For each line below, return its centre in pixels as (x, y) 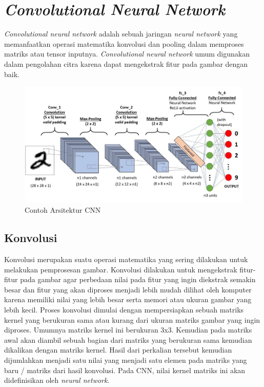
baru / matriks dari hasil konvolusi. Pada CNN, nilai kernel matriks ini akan (125, 370)
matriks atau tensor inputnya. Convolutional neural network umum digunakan (127, 54)
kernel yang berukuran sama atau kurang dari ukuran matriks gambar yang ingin (132, 319)
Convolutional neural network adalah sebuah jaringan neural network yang (121, 34)
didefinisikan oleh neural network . (57, 380)
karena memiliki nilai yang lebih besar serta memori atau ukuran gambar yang (128, 299)
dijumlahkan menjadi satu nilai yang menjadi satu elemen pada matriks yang (126, 360)
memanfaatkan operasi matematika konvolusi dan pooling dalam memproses (124, 43)
